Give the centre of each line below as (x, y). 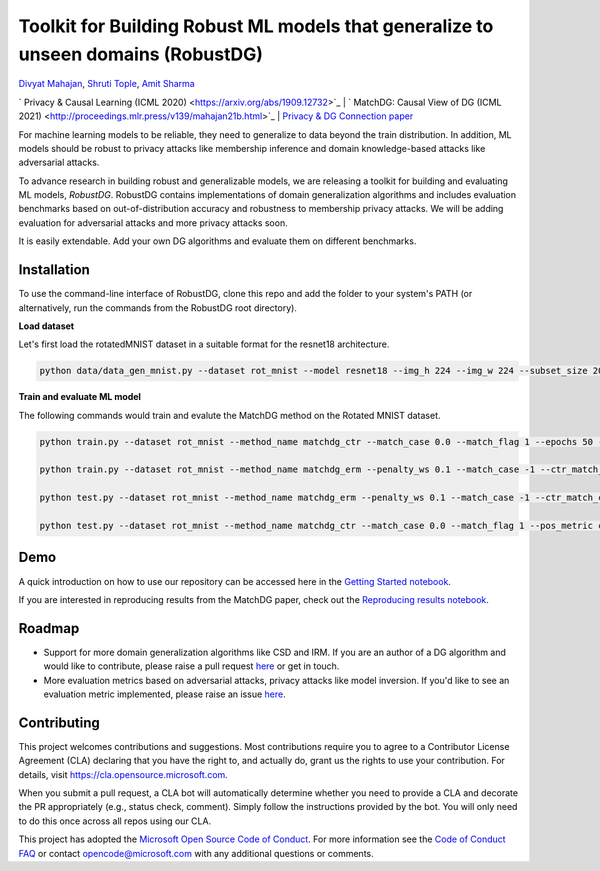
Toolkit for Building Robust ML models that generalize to (256, 26)
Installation (54, 270)
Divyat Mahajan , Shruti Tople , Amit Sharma (106, 84)
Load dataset (46, 326)
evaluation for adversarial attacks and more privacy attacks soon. (153, 222)
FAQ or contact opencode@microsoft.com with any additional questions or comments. (196, 853)
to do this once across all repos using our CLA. (115, 821)
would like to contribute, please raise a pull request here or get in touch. (191, 666)
